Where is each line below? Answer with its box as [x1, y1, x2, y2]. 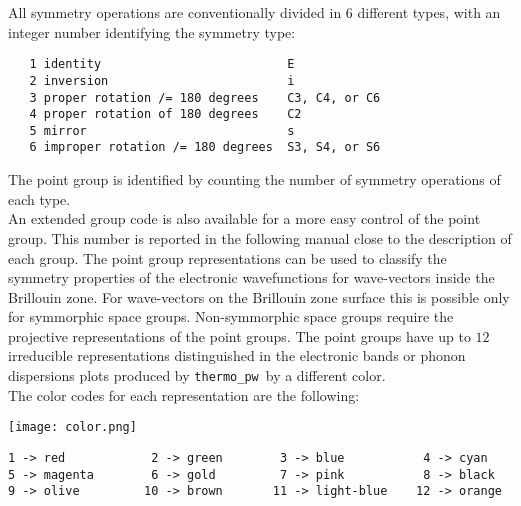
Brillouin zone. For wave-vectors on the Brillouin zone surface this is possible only [8, 286, 510, 307]
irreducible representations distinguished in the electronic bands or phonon [8, 345, 466, 366]
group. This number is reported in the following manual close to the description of [8, 227, 512, 248]
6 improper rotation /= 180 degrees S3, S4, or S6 [29, 140, 381, 155]
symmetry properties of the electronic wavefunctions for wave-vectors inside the [8, 267, 495, 288]
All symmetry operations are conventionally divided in [8, 2, 342, 22]
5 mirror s [29, 123, 295, 138]
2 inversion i [29, 73, 295, 88]
